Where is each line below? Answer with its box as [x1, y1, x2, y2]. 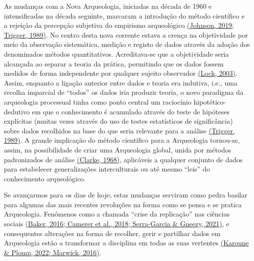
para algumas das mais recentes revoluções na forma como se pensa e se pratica [4, 199, 242, 209]
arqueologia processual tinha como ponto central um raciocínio [4, 96, 191, 107]
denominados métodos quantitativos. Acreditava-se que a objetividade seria [4, 48, 229, 59]
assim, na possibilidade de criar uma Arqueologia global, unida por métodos [4, 144, 232, 154]
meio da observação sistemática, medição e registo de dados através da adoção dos [4, 39, 250, 49]
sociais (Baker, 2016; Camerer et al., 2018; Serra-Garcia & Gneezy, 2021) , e [4, 218, 230, 229]
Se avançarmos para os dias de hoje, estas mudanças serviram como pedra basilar [4, 190, 248, 200]
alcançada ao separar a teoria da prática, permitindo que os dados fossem [4, 58, 224, 68]
